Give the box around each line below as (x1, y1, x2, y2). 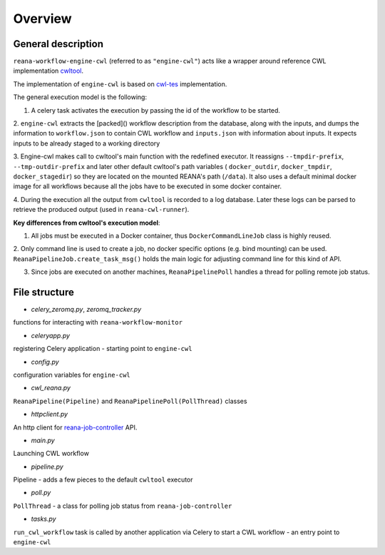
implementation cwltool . (13, 66, 84, 75)
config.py (31, 357, 60, 366)
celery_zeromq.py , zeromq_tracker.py (31, 305, 142, 313)
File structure (13, 286, 74, 298)
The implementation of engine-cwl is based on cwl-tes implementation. (13, 79, 227, 88)
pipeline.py (31, 462, 63, 471)
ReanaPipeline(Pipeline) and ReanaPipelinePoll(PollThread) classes (13, 397, 247, 405)
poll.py (31, 489, 51, 497)
